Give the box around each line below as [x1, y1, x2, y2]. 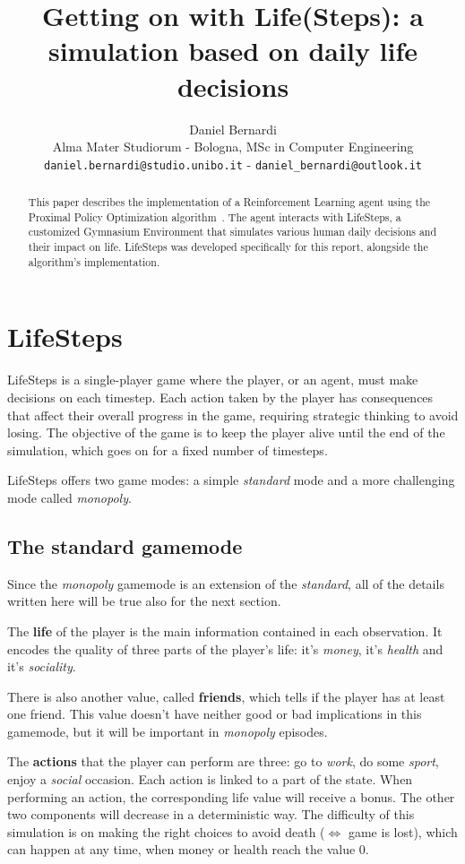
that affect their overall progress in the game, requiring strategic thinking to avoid [7, 405, 459, 424]
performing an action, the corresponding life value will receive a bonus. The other [7, 787, 455, 806]
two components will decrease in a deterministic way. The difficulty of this [7, 805, 415, 824]
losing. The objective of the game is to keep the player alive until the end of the [7, 423, 445, 442]
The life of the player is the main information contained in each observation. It [7, 621, 443, 640]
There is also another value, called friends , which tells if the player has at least [7, 687, 445, 705]
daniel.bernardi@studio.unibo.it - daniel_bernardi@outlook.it [43, 154, 423, 173]
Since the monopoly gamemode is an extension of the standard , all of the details [7, 574, 444, 592]
